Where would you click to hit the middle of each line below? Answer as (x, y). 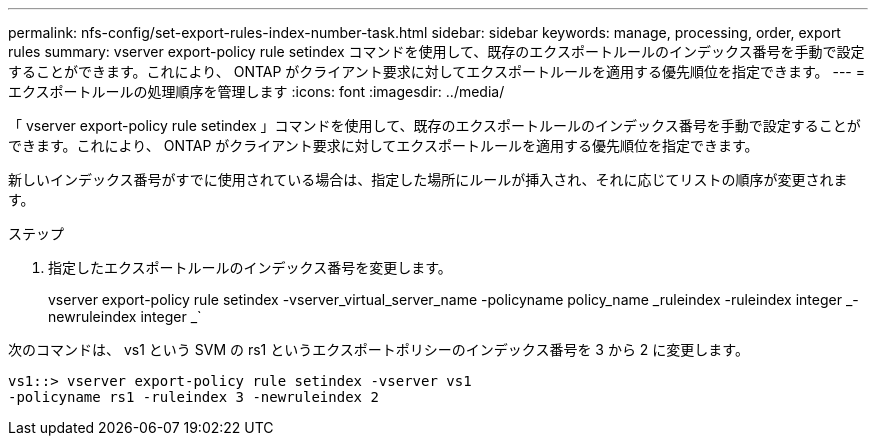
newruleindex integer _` (125, 316)
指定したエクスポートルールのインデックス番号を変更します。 (250, 267)
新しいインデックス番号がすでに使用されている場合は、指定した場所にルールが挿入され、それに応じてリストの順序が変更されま (428, 179)
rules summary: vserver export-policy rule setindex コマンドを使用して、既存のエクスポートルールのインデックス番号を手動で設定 (436, 51)
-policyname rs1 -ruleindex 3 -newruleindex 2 (193, 397)
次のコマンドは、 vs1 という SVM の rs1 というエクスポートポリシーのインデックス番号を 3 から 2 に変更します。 (378, 349)
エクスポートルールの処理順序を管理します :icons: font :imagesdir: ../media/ (256, 91)
